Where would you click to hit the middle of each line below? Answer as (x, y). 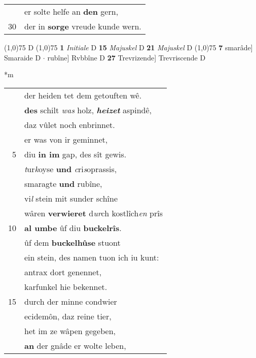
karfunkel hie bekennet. (66, 286)
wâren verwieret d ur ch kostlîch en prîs (94, 213)
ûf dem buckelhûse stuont (72, 242)
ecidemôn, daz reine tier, (68, 316)
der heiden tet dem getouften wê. (83, 95)
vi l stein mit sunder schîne (71, 198)
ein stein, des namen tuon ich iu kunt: (92, 257)
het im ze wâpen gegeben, (70, 331)
